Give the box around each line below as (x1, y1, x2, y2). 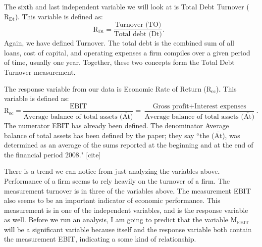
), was (222, 130, 240, 140)
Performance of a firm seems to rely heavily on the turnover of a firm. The (4, 175, 230, 186)
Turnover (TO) (114, 21, 161, 29)
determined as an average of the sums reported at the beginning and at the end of (4, 140, 254, 150)
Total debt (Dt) (114, 31, 162, 38)
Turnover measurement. (4, 67, 76, 77)
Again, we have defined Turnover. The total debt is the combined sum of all (4, 38, 234, 48)
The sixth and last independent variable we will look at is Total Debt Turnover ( (4, 1, 249, 11)
